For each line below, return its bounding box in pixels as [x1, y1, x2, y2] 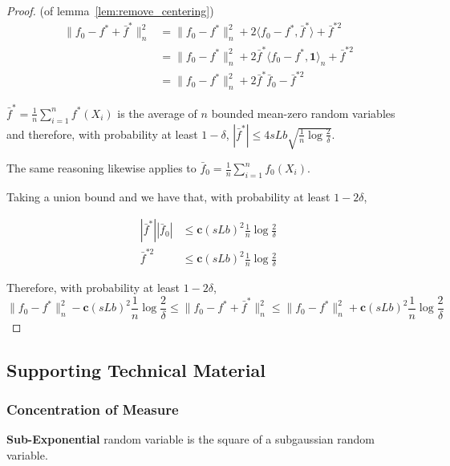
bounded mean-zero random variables [211, 104, 395, 121]
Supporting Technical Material [6, 357, 266, 382]
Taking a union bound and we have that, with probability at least [6, 188, 330, 205]
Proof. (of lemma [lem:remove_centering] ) [6, 2, 214, 18]
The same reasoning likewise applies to [6, 160, 197, 176]
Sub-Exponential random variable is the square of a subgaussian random [6, 431, 375, 448]
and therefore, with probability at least [6, 125, 198, 142]
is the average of [117, 104, 197, 121]
